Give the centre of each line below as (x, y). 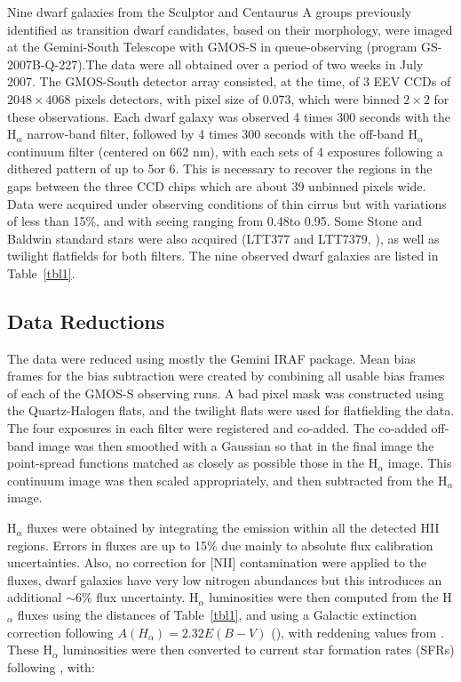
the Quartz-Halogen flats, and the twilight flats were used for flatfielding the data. (231, 410)
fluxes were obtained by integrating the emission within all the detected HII (233, 528)
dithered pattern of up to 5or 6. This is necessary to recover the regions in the (220, 168)
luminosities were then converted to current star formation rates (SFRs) (258, 650)
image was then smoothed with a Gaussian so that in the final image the (236, 445)
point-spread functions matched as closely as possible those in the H (193, 463)
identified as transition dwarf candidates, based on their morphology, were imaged (230, 29)
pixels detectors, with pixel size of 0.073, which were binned (237, 98)
